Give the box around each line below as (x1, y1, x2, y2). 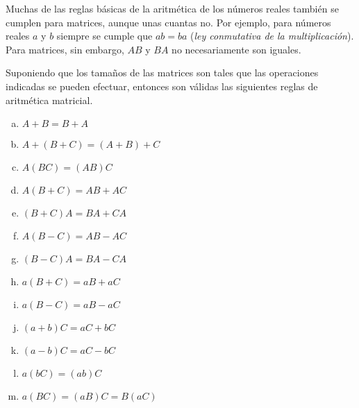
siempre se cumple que (56, 28, 153, 43)
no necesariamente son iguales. (172, 42, 301, 56)
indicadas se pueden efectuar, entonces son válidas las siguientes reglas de (6, 78, 318, 93)
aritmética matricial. (6, 92, 93, 107)
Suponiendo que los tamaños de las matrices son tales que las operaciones (6, 65, 319, 80)
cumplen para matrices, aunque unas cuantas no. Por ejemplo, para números (6, 15, 331, 29)
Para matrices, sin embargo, (6, 42, 124, 56)
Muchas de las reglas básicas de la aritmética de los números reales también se (6, 1, 339, 15)
